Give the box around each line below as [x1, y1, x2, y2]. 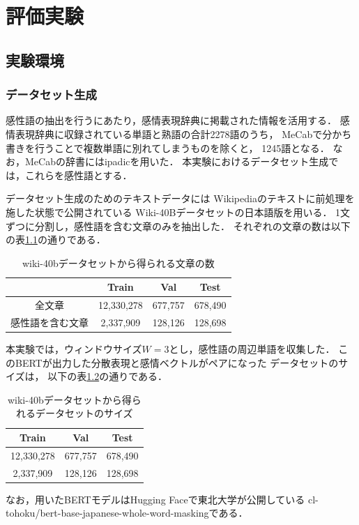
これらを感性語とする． [24, 167, 132, 182]
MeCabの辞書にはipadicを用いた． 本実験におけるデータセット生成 [24, 154, 329, 169]
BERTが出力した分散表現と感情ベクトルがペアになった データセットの [15, 355, 339, 370]
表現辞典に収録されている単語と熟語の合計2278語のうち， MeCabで [15, 126, 323, 141]
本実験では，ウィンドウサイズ [6, 342, 142, 356]
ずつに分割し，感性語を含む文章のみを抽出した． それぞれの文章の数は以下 [6, 218, 351, 233]
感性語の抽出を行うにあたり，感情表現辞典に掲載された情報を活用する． [6, 113, 337, 128]
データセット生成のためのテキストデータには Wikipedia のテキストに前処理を [6, 191, 355, 206]
